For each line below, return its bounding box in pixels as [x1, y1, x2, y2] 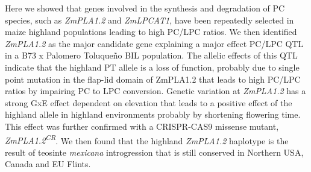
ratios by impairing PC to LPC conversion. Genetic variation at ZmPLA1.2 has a [5, 84, 306, 97]
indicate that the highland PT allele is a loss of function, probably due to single [5, 60, 300, 73]
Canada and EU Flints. [5, 158, 91, 170]
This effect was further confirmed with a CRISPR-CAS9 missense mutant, [5, 119, 279, 132]
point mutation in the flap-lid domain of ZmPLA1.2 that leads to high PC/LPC [5, 72, 301, 85]
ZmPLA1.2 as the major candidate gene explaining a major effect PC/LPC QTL [5, 37, 304, 49]
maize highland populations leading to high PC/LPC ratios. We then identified [5, 25, 297, 38]
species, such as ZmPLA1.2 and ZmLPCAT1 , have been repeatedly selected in [5, 13, 294, 26]
